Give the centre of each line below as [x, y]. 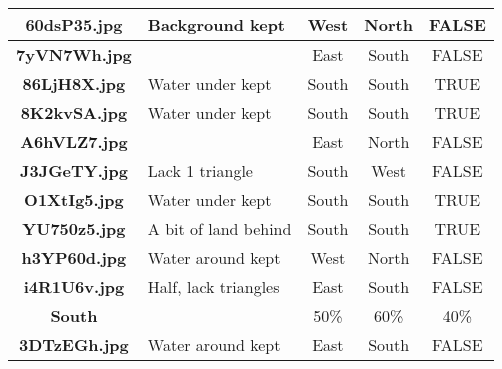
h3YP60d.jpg [74, 257]
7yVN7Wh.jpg [74, 54]
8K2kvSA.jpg [74, 112]
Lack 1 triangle [200, 170]
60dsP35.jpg [74, 24]
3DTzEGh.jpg [74, 344]
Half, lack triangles [213, 286]
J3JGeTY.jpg [73, 170]
